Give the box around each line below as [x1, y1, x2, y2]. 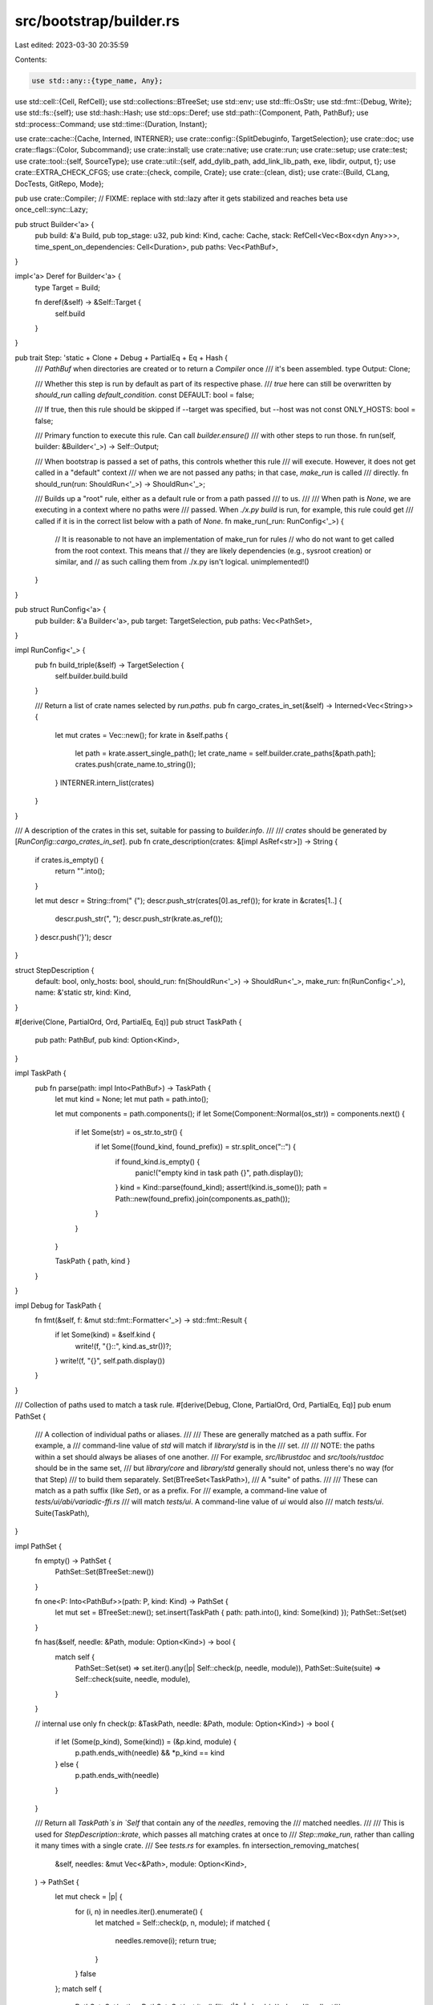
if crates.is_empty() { [34, 855, 104, 865]
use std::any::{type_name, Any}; [31, 76, 164, 85]
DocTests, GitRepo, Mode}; [14, 179, 104, 188]
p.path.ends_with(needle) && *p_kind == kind [75, 1748, 225, 1758]
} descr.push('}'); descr [34, 932, 112, 942]
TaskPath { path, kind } [55, 1256, 131, 1266]
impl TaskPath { [14, 1068, 67, 1078]
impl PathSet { [14, 1541, 62, 1551]
